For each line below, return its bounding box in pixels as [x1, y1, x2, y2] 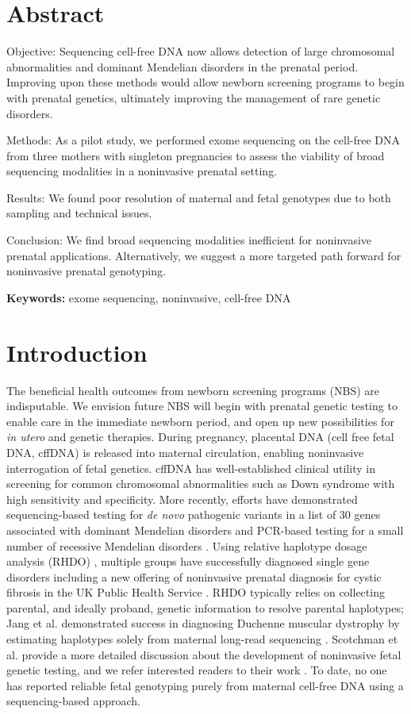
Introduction [6, 336, 148, 368]
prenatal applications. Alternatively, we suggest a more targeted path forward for [6, 247, 401, 263]
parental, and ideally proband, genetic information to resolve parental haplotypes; [6, 599, 404, 616]
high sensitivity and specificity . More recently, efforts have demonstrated [6, 490, 358, 507]
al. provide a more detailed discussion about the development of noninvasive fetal [6, 646, 401, 662]
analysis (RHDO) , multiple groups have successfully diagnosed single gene [6, 553, 370, 570]
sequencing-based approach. [6, 693, 140, 709]
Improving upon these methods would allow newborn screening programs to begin [6, 74, 405, 90]
